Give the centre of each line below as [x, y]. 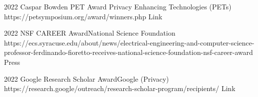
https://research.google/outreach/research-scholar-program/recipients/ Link [120, 88]
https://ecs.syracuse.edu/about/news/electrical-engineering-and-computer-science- [129, 42]
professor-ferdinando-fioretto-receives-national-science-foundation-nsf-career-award [129, 52]
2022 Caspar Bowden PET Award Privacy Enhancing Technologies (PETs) [118, 6]
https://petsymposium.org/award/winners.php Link [83, 16]
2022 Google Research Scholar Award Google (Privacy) [86, 78]
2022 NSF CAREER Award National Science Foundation [90, 33]
